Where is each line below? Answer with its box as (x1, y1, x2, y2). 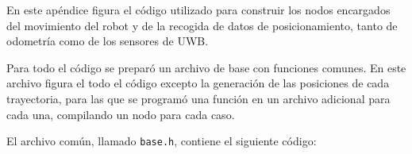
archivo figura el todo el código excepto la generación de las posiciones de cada (6, 75, 390, 91)
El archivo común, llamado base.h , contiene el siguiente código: (6, 133, 317, 149)
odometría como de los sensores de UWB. (6, 33, 209, 49)
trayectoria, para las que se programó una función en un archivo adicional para (6, 90, 391, 106)
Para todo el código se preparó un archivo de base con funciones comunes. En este (6, 59, 406, 75)
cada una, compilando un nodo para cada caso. (6, 106, 235, 122)
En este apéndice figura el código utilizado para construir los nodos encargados (6, 2, 391, 17)
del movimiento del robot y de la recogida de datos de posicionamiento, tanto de (6, 17, 398, 33)
